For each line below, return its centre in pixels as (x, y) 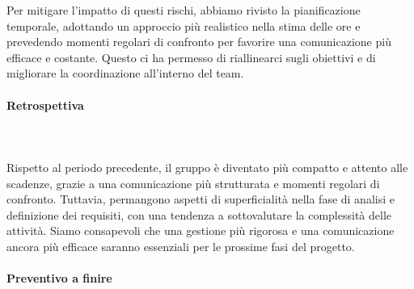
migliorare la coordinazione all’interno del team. (125, 73)
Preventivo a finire (59, 278)
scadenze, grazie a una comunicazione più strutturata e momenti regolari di (193, 183)
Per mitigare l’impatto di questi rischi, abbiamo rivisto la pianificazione (184, 10)
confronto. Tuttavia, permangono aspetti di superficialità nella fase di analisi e (201, 199)
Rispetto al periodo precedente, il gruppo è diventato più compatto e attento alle (207, 167)
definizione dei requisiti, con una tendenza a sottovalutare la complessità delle (199, 214)
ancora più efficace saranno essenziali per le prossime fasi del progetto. (181, 246)
